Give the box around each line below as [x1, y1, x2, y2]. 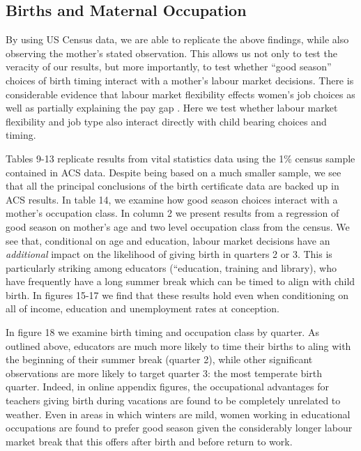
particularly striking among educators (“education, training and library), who [6, 260, 337, 275]
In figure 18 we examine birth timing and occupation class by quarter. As [6, 325, 319, 339]
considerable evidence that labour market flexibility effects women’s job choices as [6, 86, 355, 101]
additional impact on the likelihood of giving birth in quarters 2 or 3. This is [6, 247, 332, 261]
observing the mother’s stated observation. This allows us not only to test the [6, 45, 337, 60]
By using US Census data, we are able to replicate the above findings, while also [6, 32, 349, 47]
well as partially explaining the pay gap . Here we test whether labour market [6, 100, 338, 115]
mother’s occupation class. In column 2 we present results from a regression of [6, 206, 339, 220]
